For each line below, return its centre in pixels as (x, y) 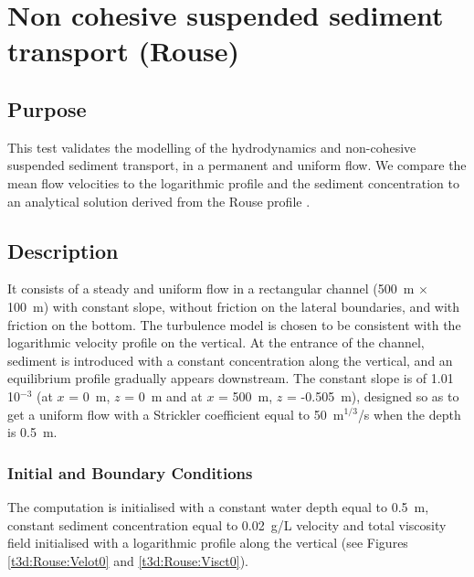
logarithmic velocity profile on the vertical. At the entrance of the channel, (216, 342)
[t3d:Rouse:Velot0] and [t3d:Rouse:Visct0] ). (128, 560)
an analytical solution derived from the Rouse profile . (159, 201)
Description (63, 250)
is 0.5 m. (32, 432)
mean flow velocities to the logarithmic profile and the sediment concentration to (233, 182)
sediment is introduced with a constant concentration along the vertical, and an (230, 360)
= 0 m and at (163, 395)
